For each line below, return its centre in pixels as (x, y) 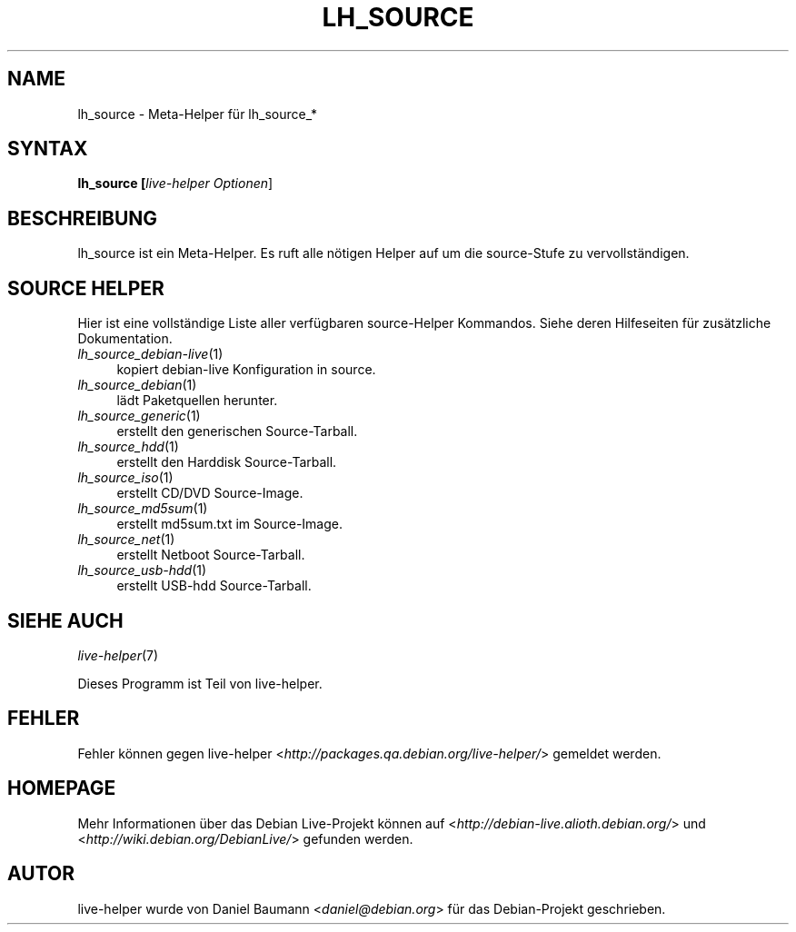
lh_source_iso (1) (125, 478)
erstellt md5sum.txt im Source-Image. (229, 524)
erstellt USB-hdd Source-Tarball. (214, 586)
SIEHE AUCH (65, 620)
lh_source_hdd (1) (128, 447)
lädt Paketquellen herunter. (197, 401)
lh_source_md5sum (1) (143, 509)
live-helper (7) (118, 655)
